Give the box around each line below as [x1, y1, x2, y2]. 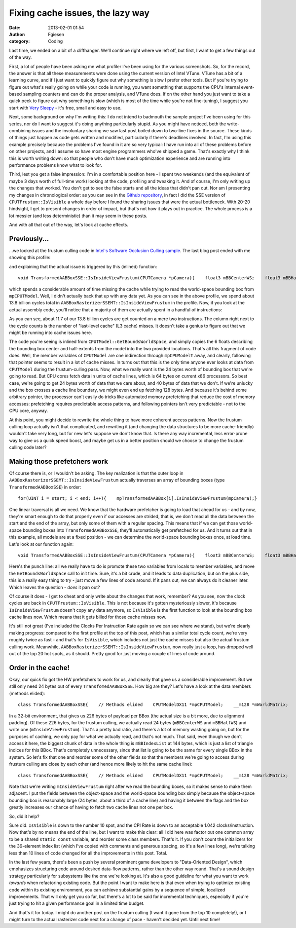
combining [9, 128, 31, 134]
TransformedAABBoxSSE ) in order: [9, 484, 81, 490]
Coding [48, 38, 63, 44]
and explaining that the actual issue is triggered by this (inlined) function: [9, 263, 157, 269]
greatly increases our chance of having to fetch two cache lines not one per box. [9, 804, 174, 810]
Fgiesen [48, 31, 64, 37]
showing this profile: [9, 255, 51, 260]
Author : [9, 31, 26, 37]
